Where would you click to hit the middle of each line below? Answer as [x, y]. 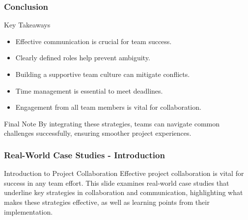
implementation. [28, 211]
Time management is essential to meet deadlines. [89, 90]
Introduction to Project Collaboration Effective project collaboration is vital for [124, 173]
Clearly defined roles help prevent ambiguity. [83, 58]
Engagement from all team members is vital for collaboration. [108, 107]
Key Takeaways [27, 25]
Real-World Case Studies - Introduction [84, 155]
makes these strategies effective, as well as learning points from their [107, 202]
